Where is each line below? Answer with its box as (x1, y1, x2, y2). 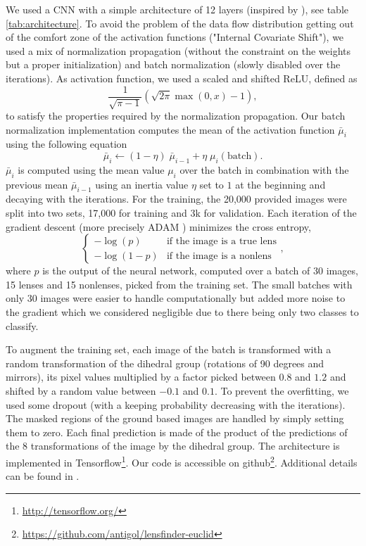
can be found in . (6, 469, 80, 483)
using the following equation (6, 136, 127, 151)
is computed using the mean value (18, 162, 165, 177)
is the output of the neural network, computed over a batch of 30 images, (42, 263, 358, 278)
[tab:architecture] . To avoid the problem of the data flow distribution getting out (6, 15, 354, 30)
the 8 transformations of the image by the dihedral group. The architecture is (6, 438, 340, 453)
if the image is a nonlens (166, 250, 272, 261)
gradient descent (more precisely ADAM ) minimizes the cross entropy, (6, 219, 311, 234)
